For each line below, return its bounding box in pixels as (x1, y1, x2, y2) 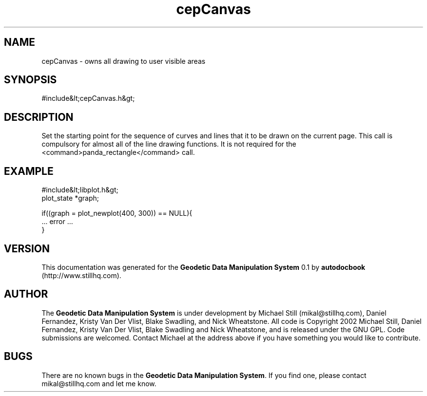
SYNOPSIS (4, 74, 57, 86)
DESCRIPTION (4, 111, 74, 123)
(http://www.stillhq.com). (41, 271, 121, 280)
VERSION (4, 242, 50, 255)
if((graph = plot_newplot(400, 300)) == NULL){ (41, 209, 193, 218)
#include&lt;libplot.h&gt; (41, 186, 118, 194)
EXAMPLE (4, 165, 54, 177)
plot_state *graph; (41, 194, 99, 203)
